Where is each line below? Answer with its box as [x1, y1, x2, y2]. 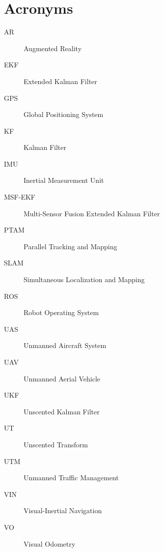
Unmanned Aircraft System [24, 340, 107, 350]
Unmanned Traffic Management [24, 472, 119, 483]
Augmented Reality [24, 43, 82, 53]
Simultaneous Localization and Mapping [24, 274, 145, 285]
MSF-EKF [4, 192, 35, 202]
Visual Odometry [24, 538, 76, 549]
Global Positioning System [24, 109, 104, 119]
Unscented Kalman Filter [24, 406, 100, 416]
